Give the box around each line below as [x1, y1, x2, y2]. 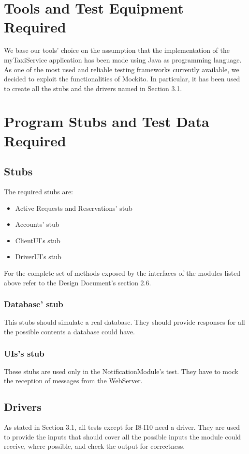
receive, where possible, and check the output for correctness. [4, 441, 185, 451]
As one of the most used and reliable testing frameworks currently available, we [4, 64, 239, 74]
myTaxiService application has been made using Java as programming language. [4, 54, 242, 64]
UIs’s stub [4, 347, 44, 359]
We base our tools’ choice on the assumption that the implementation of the [4, 45, 230, 55]
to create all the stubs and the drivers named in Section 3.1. [4, 83, 182, 93]
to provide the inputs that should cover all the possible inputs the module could [4, 431, 241, 441]
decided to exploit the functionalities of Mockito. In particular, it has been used [4, 74, 240, 84]
